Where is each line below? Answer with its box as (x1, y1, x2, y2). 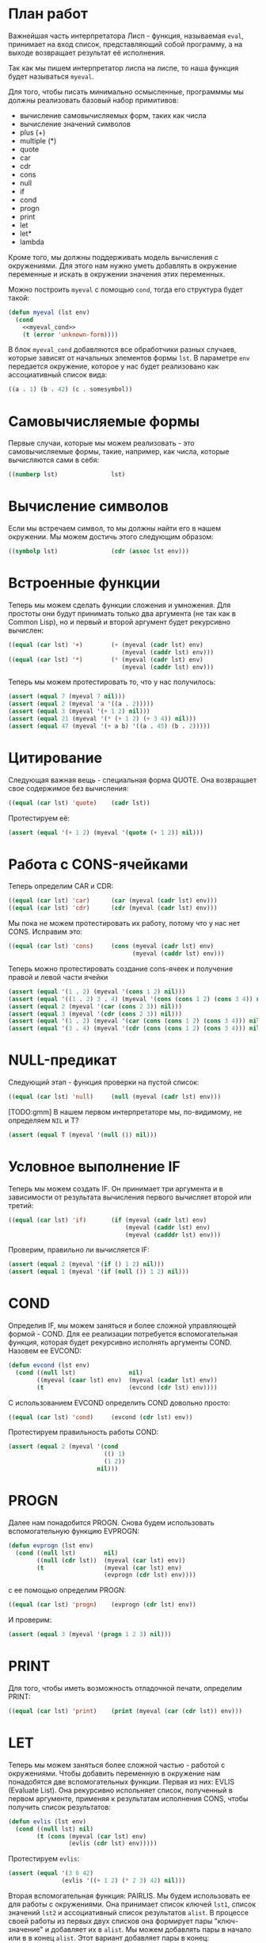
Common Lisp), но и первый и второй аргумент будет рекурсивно (8, 617, 231, 626)
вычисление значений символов (19, 119, 131, 128)
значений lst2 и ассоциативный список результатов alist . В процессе (8, 1908, 249, 1917)
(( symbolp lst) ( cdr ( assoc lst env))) (8, 548, 190, 556)
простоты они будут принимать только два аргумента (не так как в (8, 608, 236, 618)
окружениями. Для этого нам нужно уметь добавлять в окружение (8, 261, 237, 270)
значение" (8, 1925, 44, 1934)
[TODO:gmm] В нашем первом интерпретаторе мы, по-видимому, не (8, 1107, 242, 1116)
